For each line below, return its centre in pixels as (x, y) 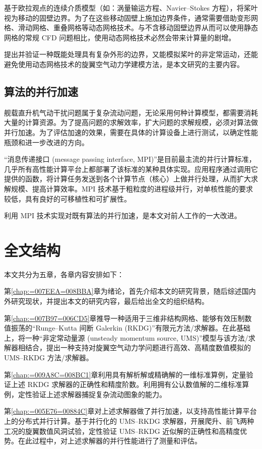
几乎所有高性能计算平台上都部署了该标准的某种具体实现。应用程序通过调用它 (131, 169)
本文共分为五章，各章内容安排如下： (64, 274)
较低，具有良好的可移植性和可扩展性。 (68, 198)
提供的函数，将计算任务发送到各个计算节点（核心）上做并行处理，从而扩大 (127, 179)
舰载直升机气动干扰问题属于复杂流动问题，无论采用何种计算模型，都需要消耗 (131, 112)
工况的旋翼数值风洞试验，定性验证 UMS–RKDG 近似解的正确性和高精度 (122, 431)
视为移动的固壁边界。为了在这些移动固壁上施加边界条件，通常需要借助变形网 (131, 17)
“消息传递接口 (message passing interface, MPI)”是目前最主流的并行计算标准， (130, 159)
